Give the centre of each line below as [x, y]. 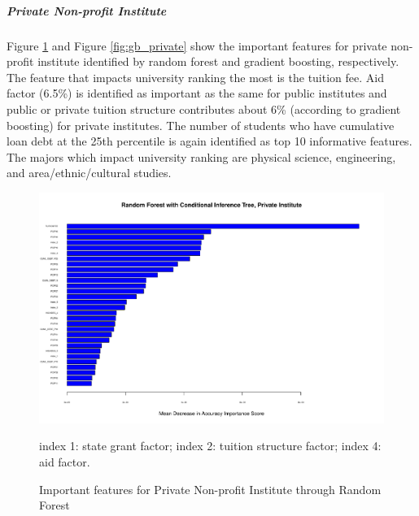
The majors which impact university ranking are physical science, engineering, [201, 156]
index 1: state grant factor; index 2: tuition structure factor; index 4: [210, 446]
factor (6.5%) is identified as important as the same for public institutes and [197, 93]
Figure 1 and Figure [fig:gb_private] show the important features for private [197, 45]
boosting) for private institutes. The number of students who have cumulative [201, 125]
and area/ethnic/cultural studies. [89, 173]
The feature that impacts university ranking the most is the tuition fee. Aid [195, 77]
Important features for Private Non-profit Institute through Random [210, 489]
